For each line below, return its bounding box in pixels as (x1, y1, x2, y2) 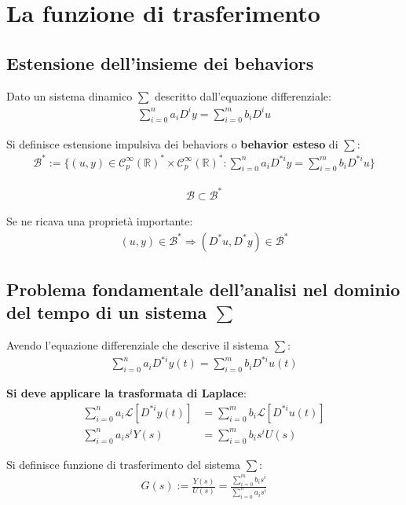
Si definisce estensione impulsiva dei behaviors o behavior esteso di (6, 135, 338, 152)
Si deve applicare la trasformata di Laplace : (6, 385, 247, 401)
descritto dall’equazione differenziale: (154, 87, 331, 104)
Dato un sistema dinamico (6, 87, 133, 104)
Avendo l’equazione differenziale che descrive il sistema (6, 337, 269, 353)
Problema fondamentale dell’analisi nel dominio (6, 276, 401, 301)
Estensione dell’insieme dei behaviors (6, 50, 314, 75)
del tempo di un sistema (6, 300, 207, 324)
